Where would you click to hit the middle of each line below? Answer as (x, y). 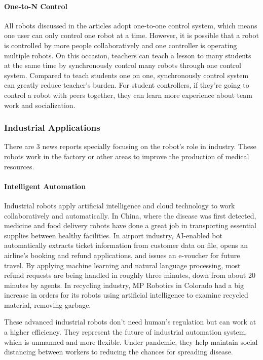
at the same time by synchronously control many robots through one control (123, 65)
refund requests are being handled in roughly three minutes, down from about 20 (130, 275)
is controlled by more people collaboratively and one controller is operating (121, 45)
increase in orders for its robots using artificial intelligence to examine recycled (126, 295)
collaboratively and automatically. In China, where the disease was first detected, (130, 215)
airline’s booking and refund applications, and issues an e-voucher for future (122, 255)
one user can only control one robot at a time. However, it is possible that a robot (131, 35)
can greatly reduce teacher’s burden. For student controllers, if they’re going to (127, 85)
